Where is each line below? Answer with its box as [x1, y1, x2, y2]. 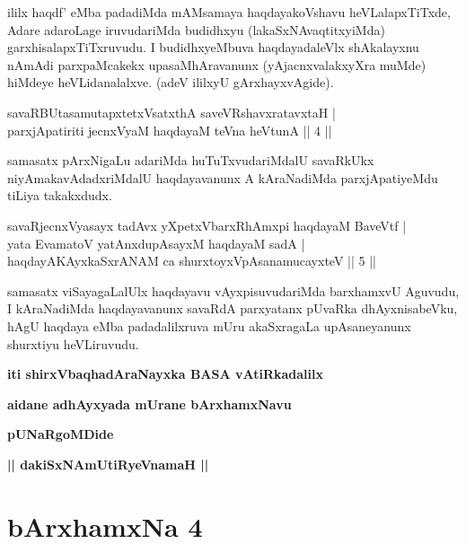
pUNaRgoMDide [7, 425, 114, 443]
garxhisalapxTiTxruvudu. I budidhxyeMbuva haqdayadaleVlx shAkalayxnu [7, 38, 419, 57]
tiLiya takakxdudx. [7, 186, 112, 205]
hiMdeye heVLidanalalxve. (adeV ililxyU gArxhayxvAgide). [7, 73, 334, 92]
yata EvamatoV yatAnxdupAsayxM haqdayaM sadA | [7, 233, 305, 252]
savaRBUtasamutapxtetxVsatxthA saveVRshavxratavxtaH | [7, 102, 336, 121]
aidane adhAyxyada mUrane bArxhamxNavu [7, 394, 292, 413]
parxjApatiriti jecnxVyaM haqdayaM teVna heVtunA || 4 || [7, 120, 332, 139]
